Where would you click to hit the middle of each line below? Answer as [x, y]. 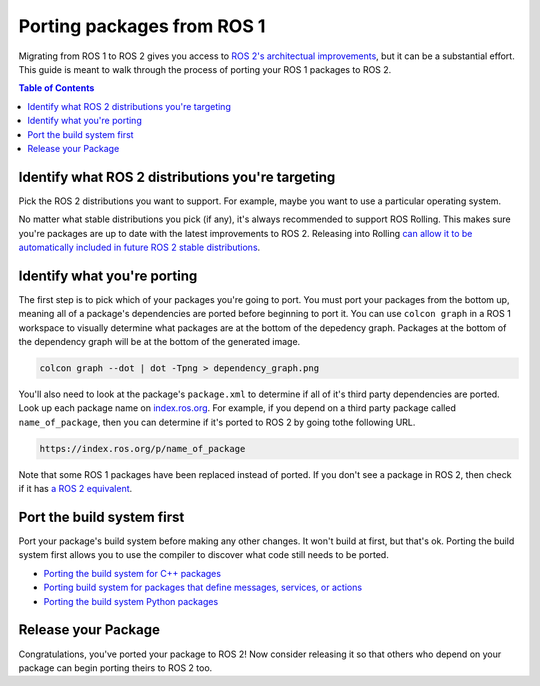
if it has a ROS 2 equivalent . [75, 489]
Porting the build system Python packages [131, 601]
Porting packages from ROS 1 [142, 26]
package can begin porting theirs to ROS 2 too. [115, 667]
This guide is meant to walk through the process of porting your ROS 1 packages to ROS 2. [205, 69]
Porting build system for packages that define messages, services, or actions [203, 587]
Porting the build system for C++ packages [132, 573]
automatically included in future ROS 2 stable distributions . [139, 247]
